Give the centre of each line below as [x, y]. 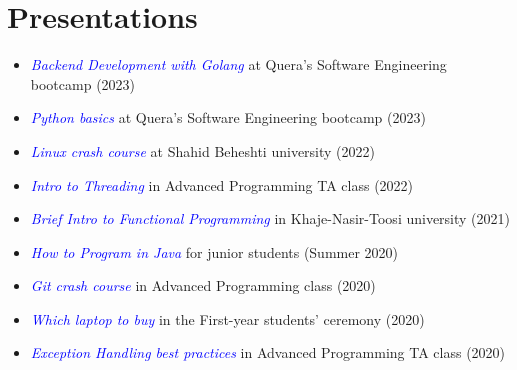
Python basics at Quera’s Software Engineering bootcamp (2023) [228, 117]
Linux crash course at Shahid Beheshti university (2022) [202, 150]
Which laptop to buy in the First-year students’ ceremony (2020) [227, 318]
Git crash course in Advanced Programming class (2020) [203, 285]
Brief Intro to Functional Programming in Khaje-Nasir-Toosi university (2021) [270, 218]
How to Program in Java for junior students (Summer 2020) [214, 251]
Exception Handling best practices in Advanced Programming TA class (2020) [268, 352]
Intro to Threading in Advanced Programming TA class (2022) [222, 184]
